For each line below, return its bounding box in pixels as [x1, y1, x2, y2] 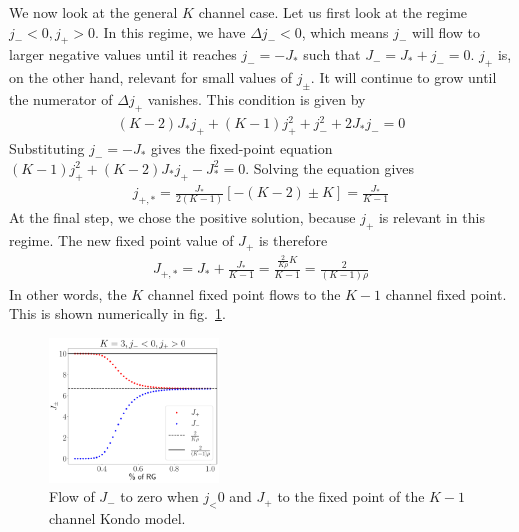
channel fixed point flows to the [147, 283, 341, 304]
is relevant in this [378, 207, 485, 228]
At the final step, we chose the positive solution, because [9, 207, 356, 228]
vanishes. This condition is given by [147, 88, 366, 109]
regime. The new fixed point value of [9, 230, 234, 251]
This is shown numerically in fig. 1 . [9, 303, 226, 324]
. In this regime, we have [94, 21, 246, 42]
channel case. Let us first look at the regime [198, 2, 468, 22]
